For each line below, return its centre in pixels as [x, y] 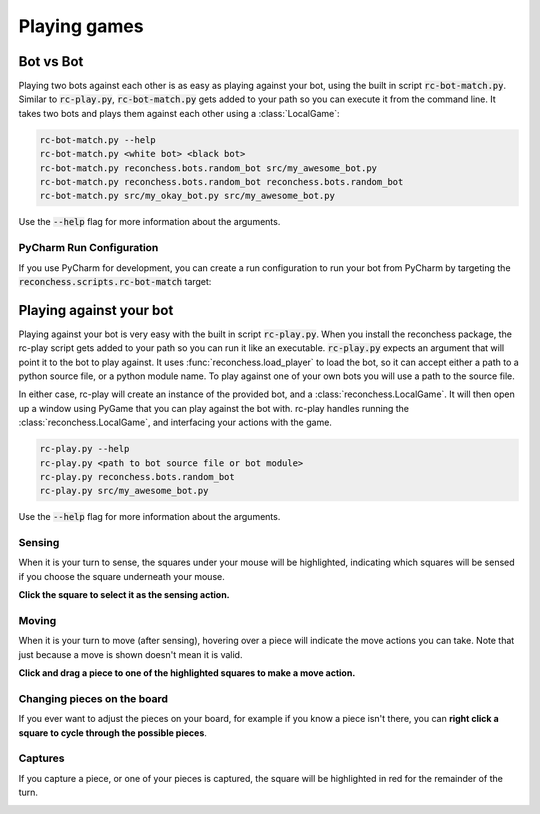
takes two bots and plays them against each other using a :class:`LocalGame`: [179, 113]
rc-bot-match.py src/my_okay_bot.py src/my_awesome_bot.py [187, 196]
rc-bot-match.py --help [98, 139]
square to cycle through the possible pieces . [112, 732]
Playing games [81, 26]
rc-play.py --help [84, 449]
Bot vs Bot [51, 61]
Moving [37, 620]
